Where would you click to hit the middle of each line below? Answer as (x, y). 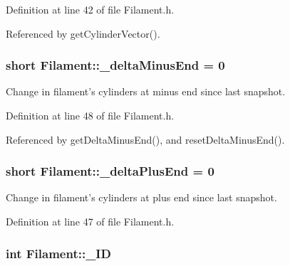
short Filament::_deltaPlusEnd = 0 (110, 171)
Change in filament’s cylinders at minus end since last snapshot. (146, 91)
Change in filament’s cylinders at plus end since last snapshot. (141, 197)
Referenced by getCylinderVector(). (83, 33)
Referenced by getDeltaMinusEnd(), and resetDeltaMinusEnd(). (145, 139)
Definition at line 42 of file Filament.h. (90, 9)
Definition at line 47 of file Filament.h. (90, 221)
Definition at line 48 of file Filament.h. (90, 115)
